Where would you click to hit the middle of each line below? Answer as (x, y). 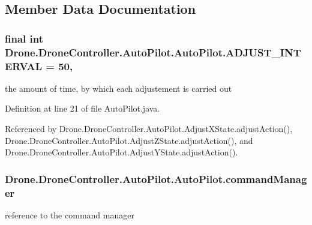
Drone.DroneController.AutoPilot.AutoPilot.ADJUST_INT (153, 52)
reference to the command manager (70, 214)
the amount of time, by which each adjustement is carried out (118, 88)
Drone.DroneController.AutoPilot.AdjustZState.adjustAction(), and (129, 140)
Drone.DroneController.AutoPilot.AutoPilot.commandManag (156, 178)
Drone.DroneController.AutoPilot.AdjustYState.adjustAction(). (121, 152)
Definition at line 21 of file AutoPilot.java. (82, 108)
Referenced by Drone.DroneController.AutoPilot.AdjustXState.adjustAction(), (149, 129)
